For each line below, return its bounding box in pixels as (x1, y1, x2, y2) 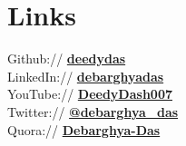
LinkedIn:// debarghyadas (7, 66, 164, 85)
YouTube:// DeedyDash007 (7, 84, 172, 103)
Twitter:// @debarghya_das (7, 102, 179, 121)
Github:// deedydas (7, 49, 126, 68)
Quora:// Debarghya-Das (7, 120, 161, 139)
